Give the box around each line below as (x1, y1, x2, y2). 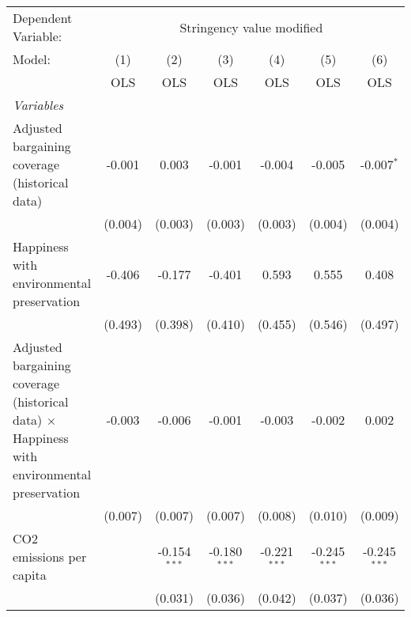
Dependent (13, 9, 73, 27)
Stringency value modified (179, 17, 323, 36)
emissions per (13, 547, 87, 566)
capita (13, 566, 47, 584)
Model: (13, 50, 51, 68)
